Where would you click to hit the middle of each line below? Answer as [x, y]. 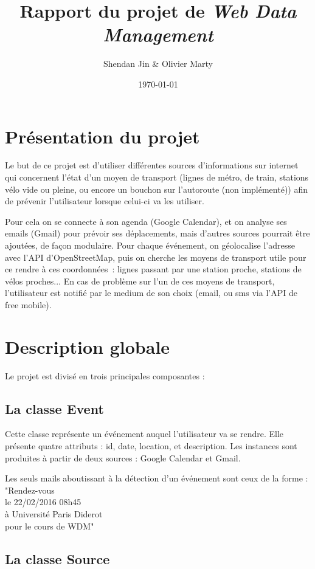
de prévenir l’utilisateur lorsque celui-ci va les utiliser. [105, 201]
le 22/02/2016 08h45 [43, 502]
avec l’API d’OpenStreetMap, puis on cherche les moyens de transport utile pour [156, 257]
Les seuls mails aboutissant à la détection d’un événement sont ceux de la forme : [157, 478]
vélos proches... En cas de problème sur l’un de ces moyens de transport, [140, 281]
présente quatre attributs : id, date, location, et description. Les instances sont [151, 446]
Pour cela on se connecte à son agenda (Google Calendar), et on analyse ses [146, 221]
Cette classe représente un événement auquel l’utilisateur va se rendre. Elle [144, 434]
